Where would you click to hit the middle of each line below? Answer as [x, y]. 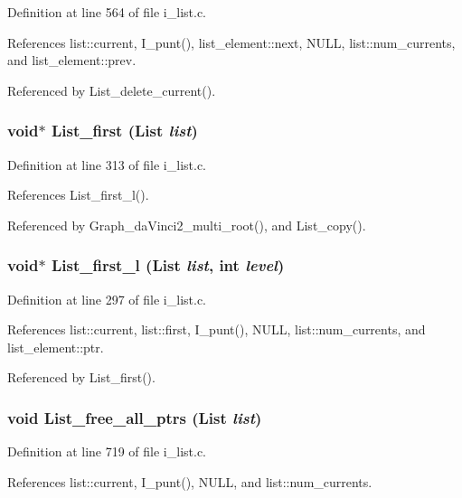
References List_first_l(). [78, 195]
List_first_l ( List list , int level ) [168, 265]
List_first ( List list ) [124, 131]
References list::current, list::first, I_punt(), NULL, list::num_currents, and [217, 329]
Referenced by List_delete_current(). [112, 90]
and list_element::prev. [72, 60]
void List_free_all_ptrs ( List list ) [135, 417]
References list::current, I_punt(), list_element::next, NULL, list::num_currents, [231, 42]
